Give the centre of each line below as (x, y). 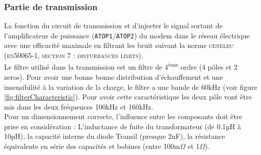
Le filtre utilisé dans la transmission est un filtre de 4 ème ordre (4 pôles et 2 (121, 66)
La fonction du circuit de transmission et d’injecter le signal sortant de (113, 25)
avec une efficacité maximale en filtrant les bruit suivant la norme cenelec (119, 45)
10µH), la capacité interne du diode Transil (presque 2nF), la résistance (115, 136)
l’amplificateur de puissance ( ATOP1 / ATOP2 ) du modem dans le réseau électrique (127, 35)
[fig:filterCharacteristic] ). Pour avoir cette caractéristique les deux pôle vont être (128, 97)
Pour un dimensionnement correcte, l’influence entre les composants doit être (123, 116)
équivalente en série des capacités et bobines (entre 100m (92, 146)
